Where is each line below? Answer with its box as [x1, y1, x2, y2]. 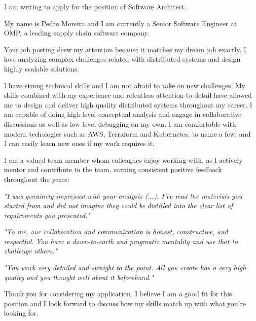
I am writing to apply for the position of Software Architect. [4, 1, 186, 11]
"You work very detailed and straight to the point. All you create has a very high [4, 262, 246, 273]
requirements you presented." [4, 210, 90, 220]
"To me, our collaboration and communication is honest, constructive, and [4, 226, 228, 237]
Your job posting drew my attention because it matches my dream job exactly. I [4, 44, 247, 54]
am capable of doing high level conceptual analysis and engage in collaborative [4, 109, 242, 119]
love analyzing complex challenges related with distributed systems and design [4, 54, 241, 64]
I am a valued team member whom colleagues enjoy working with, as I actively [4, 154, 243, 165]
